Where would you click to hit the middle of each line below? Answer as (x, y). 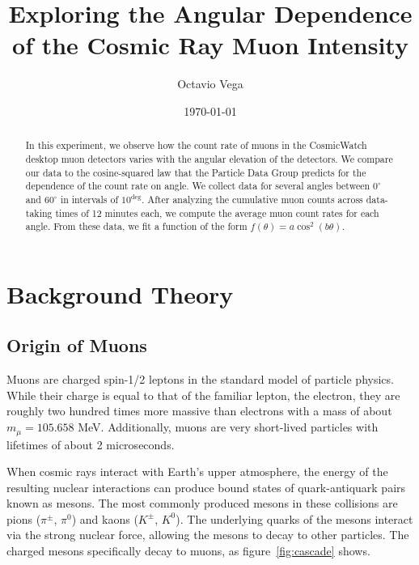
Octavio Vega (210, 84)
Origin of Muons (77, 345)
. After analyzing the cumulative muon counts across (252, 199)
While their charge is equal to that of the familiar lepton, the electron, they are (203, 395)
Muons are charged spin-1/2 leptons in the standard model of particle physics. (200, 379)
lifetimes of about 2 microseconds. (91, 444)
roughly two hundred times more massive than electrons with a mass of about (199, 411)
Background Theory (120, 293)
